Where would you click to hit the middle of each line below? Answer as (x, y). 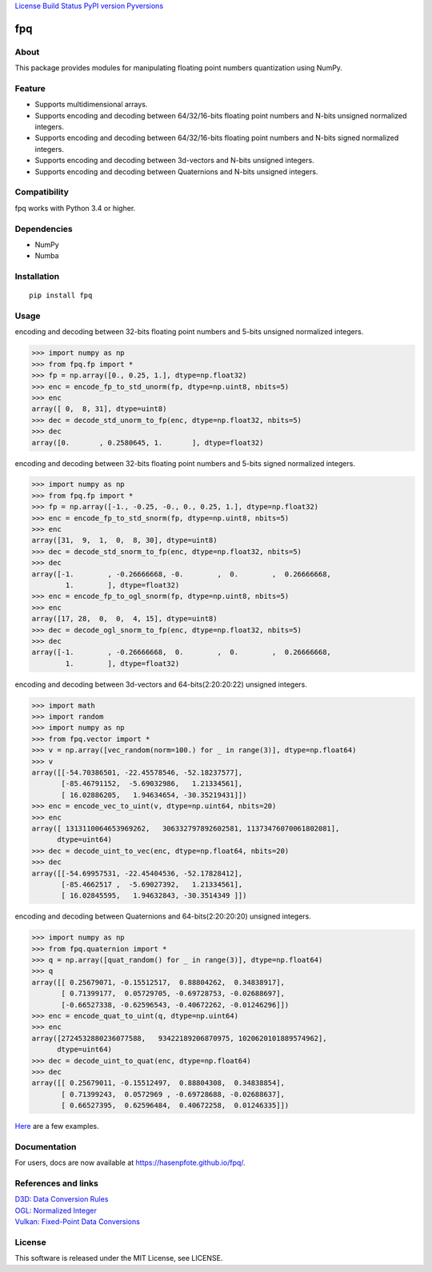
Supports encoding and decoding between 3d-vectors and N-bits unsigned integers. (175, 161)
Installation (37, 277)
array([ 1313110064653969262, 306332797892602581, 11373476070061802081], (186, 829)
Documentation (46, 1146)
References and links (57, 1183)
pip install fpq (61, 295)
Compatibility (42, 192)
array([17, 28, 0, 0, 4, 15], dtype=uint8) (124, 619)
